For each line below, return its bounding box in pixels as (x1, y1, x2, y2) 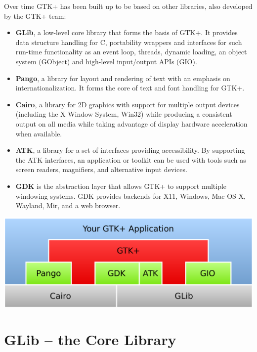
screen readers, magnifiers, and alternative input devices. (15, 164, 187, 175)
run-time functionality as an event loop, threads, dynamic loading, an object (15, 46, 247, 57)
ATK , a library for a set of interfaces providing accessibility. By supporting (15, 145, 245, 155)
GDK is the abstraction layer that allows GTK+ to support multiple (15, 180, 227, 191)
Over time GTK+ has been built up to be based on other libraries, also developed (4, 1, 253, 11)
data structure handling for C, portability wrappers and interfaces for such (15, 37, 242, 47)
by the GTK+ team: (4, 10, 66, 21)
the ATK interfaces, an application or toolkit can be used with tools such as (15, 154, 246, 165)
